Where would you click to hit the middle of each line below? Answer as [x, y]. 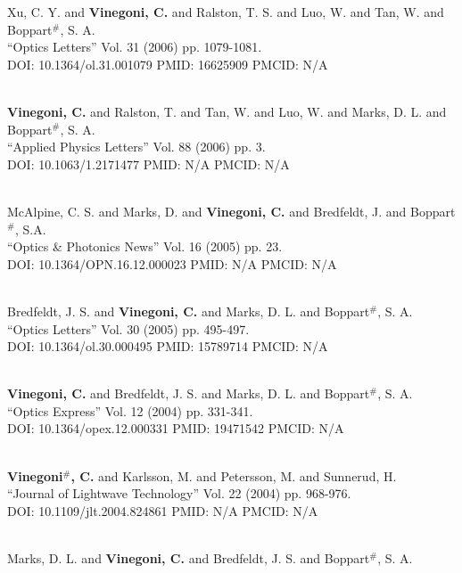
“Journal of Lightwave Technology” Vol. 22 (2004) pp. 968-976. [179, 493]
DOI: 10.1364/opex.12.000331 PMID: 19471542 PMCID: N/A [176, 428]
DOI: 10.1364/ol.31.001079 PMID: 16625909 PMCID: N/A [168, 64]
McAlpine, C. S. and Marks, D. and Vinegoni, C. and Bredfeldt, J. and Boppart [231, 211]
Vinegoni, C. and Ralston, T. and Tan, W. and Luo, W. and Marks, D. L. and [227, 111]
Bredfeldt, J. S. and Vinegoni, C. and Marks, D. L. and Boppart [189, 311]
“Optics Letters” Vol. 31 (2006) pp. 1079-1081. [135, 47]
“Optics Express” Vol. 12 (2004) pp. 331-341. [130, 410]
